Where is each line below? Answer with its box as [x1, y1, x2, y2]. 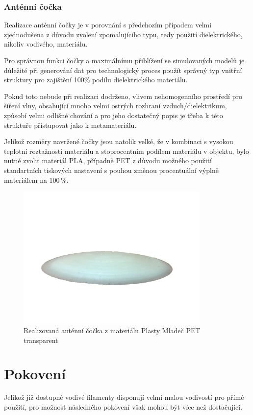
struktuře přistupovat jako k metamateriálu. [4, 120, 137, 130]
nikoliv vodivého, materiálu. [4, 39, 88, 49]
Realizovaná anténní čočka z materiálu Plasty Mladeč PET [24, 325, 201, 335]
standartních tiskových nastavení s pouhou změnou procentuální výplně [4, 165, 219, 175]
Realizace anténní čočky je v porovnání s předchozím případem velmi [4, 20, 212, 30]
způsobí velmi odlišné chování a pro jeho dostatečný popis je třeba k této [4, 110, 223, 120]
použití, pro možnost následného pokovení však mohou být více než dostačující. [4, 401, 243, 412]
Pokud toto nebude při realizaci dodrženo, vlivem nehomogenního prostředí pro [4, 91, 242, 101]
